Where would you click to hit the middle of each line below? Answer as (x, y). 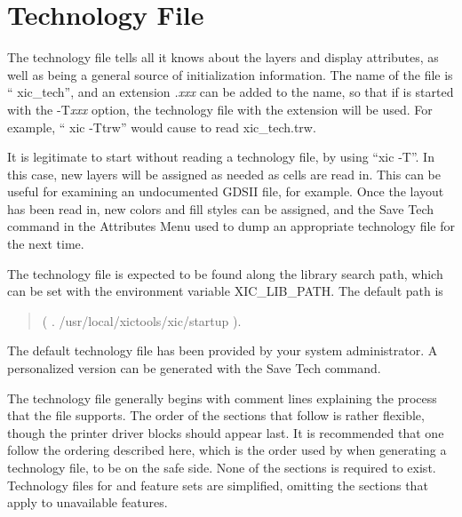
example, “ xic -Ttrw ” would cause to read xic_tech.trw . (162, 127)
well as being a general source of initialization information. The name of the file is (230, 74)
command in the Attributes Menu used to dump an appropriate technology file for (231, 226)
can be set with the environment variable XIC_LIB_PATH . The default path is (225, 291)
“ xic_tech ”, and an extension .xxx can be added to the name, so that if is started (231, 92)
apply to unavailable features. (88, 502)
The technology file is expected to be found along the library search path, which (225, 273)
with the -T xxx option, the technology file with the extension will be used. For (220, 109)
